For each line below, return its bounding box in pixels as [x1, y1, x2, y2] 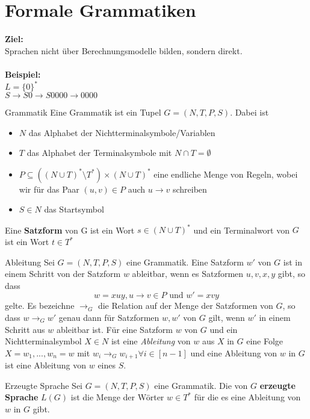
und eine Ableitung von [190, 346, 277, 359]
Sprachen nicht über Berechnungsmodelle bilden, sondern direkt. [5, 44, 243, 57]
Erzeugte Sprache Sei [5, 379, 83, 391]
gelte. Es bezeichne [5, 299, 75, 312]
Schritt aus [5, 323, 45, 335]
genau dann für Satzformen [58, 311, 160, 324]
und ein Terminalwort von [193, 223, 290, 236]
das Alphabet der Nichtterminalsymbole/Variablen [28, 126, 215, 138]
